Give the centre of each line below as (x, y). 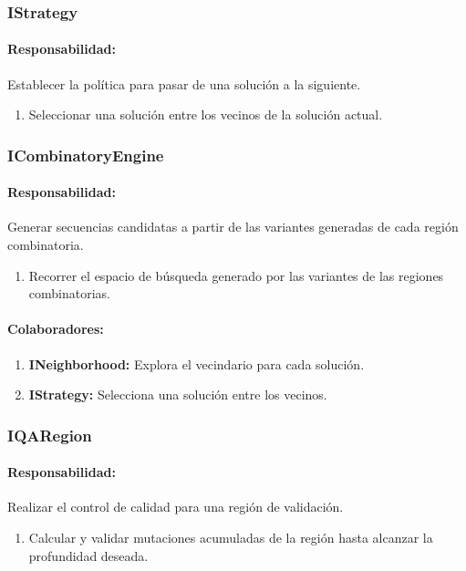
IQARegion (50, 435)
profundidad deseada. (88, 555)
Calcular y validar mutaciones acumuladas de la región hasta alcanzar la (231, 538)
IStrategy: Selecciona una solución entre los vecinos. (178, 395)
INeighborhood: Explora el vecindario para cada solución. (197, 363)
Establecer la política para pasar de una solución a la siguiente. (184, 83)
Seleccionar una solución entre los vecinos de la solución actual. (206, 114)
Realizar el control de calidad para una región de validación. (176, 507)
